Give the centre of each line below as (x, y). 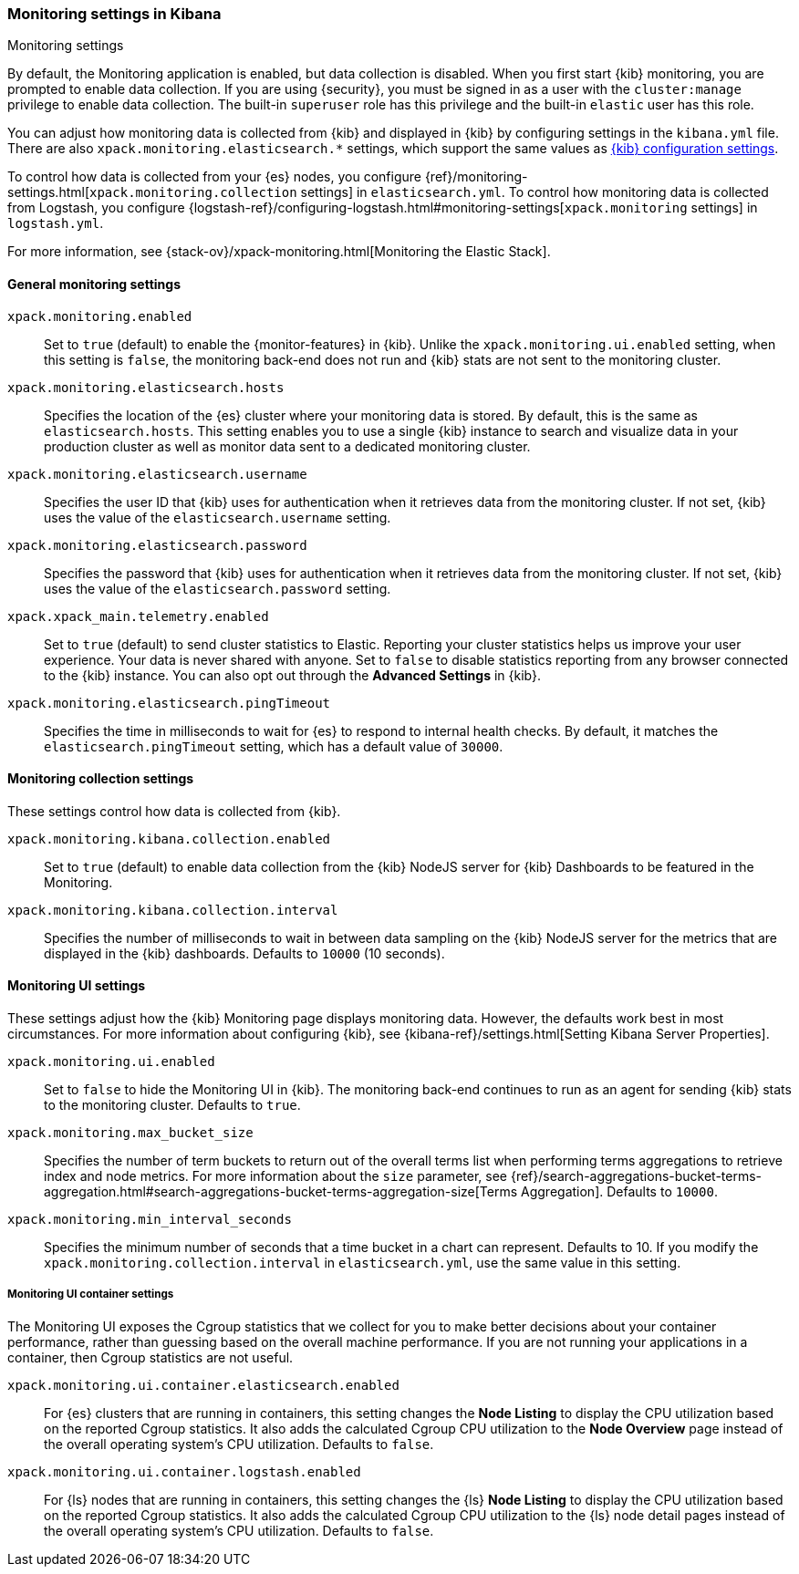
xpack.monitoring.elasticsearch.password (157, 545)
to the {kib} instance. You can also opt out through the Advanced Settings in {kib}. (293, 675)
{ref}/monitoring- (476, 177)
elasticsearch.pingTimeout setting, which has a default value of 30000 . (274, 746)
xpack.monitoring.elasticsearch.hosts (146, 387)
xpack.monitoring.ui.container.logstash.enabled (184, 1471)
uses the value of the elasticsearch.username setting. (218, 517)
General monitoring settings (94, 284)
